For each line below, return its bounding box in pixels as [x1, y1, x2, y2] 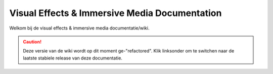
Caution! [23, 38, 42, 44]
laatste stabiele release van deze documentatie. [23, 55, 122, 61]
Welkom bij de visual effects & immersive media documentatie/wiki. [9, 25, 150, 31]
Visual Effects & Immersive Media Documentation [9, 7, 222, 18]
